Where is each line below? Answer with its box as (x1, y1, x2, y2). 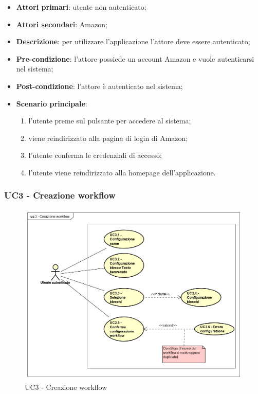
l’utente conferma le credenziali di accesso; (28, 150, 162, 160)
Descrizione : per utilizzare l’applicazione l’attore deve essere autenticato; (16, 36, 250, 47)
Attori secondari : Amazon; (16, 19, 107, 29)
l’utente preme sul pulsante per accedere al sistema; (28, 115, 191, 126)
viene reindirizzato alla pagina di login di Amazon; (28, 132, 188, 143)
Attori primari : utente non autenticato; (16, 2, 146, 12)
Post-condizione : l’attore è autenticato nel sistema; (16, 80, 183, 91)
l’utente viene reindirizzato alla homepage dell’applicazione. (28, 167, 216, 177)
